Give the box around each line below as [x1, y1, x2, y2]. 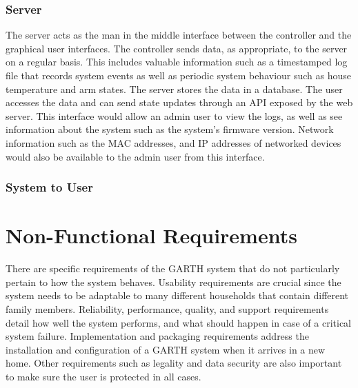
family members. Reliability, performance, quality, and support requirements [6, 301, 329, 316]
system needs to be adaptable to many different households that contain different [6, 288, 349, 303]
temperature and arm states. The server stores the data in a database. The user [6, 81, 343, 96]
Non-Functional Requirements [6, 221, 297, 249]
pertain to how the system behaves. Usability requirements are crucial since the [6, 274, 341, 289]
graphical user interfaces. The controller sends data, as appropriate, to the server [6, 41, 348, 55]
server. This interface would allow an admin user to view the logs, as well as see [6, 108, 343, 123]
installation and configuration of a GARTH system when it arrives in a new [6, 342, 326, 356]
